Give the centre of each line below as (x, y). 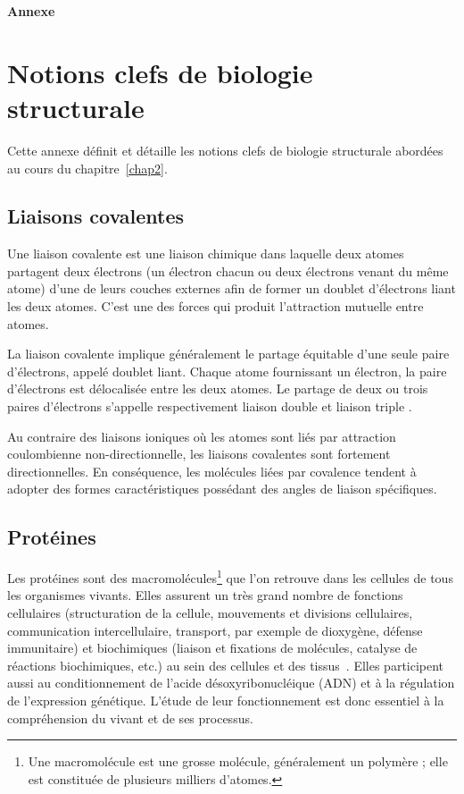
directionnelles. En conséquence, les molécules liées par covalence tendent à (212, 471)
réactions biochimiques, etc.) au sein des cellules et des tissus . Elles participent (226, 665)
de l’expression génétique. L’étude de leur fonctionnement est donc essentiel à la (226, 701)
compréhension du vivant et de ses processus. (130, 718)
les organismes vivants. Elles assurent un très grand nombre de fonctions (205, 595)
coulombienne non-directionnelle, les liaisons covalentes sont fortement (199, 454)
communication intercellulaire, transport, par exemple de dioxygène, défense (215, 630)
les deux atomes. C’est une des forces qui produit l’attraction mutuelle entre (215, 306)
